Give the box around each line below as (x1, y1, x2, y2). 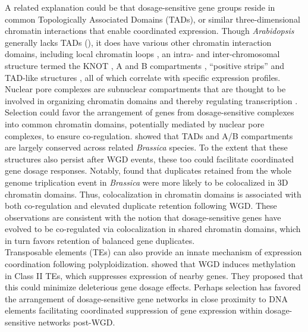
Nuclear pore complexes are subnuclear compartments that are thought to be (5, 83, 286, 95)
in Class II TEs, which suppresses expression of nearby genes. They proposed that (5, 269, 304, 281)
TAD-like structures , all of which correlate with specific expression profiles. (5, 71, 281, 83)
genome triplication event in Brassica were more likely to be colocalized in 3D (5, 176, 288, 188)
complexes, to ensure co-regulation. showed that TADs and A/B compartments (5, 129, 293, 142)
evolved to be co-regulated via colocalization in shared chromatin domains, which (5, 223, 301, 235)
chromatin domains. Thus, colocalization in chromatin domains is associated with (5, 187, 301, 200)
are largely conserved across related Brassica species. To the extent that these (5, 141, 288, 154)
